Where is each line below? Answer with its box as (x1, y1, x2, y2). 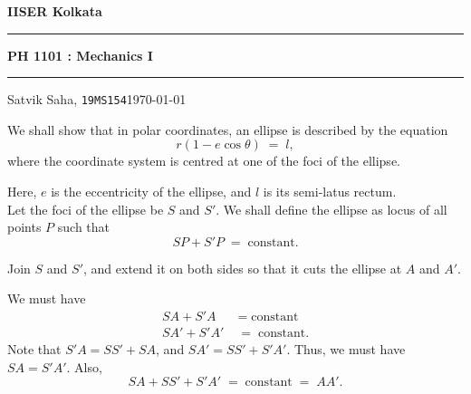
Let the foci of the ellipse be (7, 199, 164, 218)
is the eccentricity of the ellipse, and (51, 182, 252, 201)
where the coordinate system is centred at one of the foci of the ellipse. (7, 151, 400, 170)
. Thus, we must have (286, 340, 406, 359)
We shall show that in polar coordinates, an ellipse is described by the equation (7, 120, 448, 139)
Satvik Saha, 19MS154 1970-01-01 (7, 90, 187, 109)
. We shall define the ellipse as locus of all (216, 199, 447, 218)
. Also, (66, 357, 102, 376)
